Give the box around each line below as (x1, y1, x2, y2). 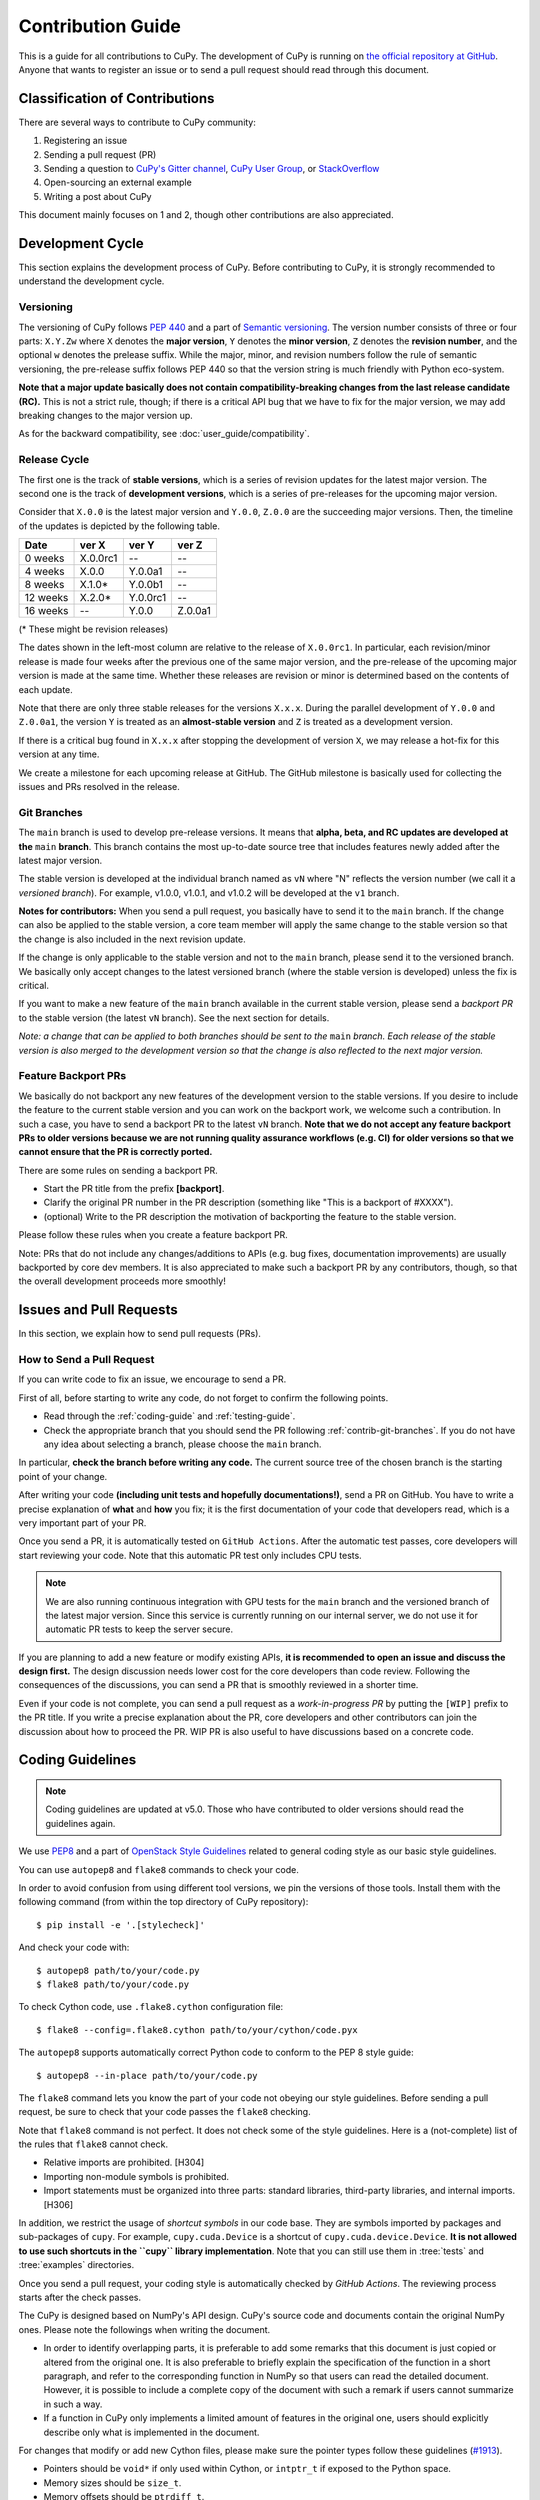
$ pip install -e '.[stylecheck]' (36, 1919, 205, 1930)
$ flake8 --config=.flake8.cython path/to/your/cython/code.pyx (36, 2024, 359, 2035)
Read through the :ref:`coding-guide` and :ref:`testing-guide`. (43, 1410, 296, 1422)
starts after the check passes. (18, 2291, 142, 2303)
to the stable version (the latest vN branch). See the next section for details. (18, 1011, 330, 1024)
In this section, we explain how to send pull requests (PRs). (18, 1328, 262, 1340)
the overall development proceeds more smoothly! (18, 1275, 227, 1287)
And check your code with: (18, 1941, 130, 1954)
